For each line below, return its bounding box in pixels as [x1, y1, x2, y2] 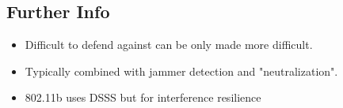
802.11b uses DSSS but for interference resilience [25, 89, 261, 106]
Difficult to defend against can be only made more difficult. [25, 36, 313, 53]
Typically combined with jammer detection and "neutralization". [25, 62, 338, 79]
